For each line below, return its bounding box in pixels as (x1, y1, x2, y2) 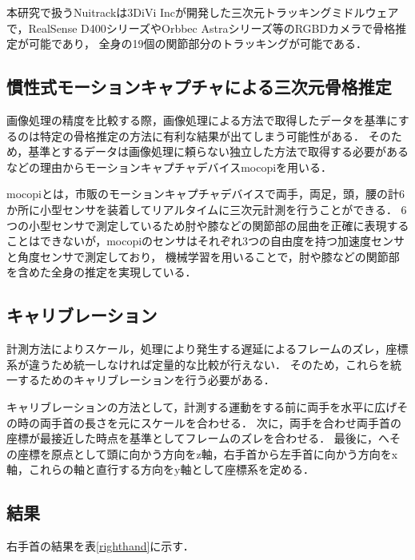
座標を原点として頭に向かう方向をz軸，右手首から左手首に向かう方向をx (17, 445, 398, 462)
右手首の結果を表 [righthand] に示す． (6, 538, 194, 554)
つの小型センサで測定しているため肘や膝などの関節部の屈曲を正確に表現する (6, 216, 409, 233)
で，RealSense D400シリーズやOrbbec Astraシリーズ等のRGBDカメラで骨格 (6, 19, 396, 36)
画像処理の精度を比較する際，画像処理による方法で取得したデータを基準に (6, 111, 398, 128)
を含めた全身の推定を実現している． (6, 264, 197, 280)
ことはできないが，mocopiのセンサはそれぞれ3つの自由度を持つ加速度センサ (6, 232, 405, 249)
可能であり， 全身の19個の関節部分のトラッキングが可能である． (28, 35, 367, 52)
